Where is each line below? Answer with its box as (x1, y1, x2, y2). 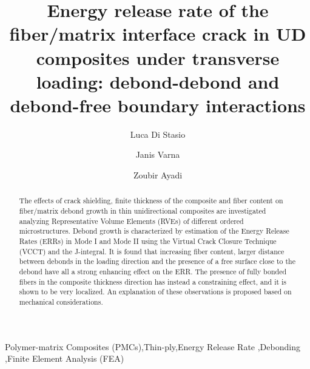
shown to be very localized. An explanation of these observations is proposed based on (19, 286, 292, 297)
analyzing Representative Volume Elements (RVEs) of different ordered (19, 215, 244, 226)
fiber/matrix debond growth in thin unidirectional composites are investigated (19, 206, 266, 216)
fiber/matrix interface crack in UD (9, 21, 306, 46)
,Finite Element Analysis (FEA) (5, 352, 124, 365)
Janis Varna (135, 148, 180, 161)
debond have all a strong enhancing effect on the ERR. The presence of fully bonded (19, 266, 287, 277)
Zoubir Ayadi (133, 169, 183, 181)
